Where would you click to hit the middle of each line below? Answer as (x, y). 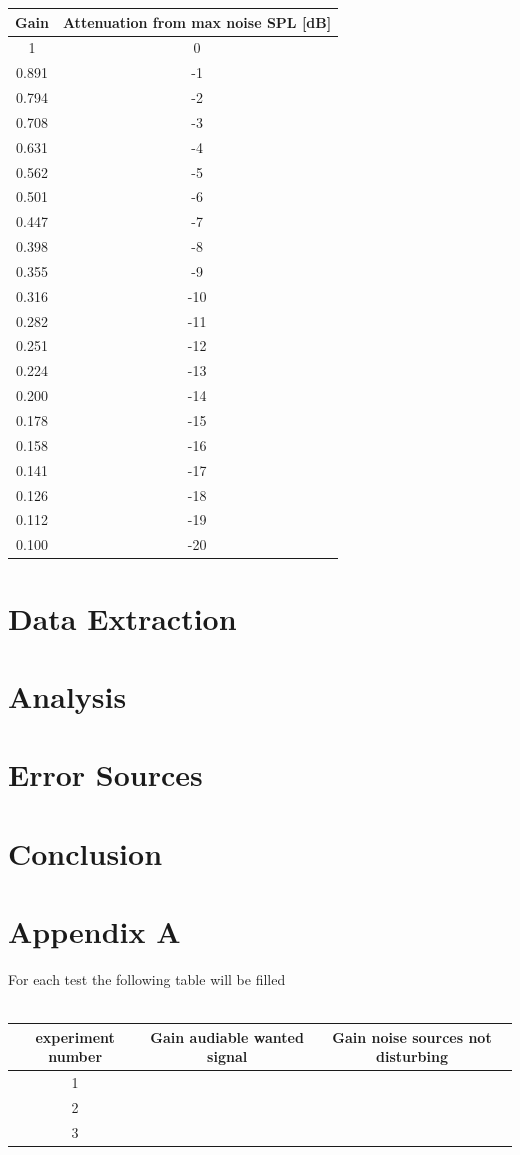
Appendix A (94, 931)
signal (227, 1056)
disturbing (412, 1056)
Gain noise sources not (412, 1036)
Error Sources (105, 774)
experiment (75, 1036)
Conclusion (85, 852)
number (75, 1056)
